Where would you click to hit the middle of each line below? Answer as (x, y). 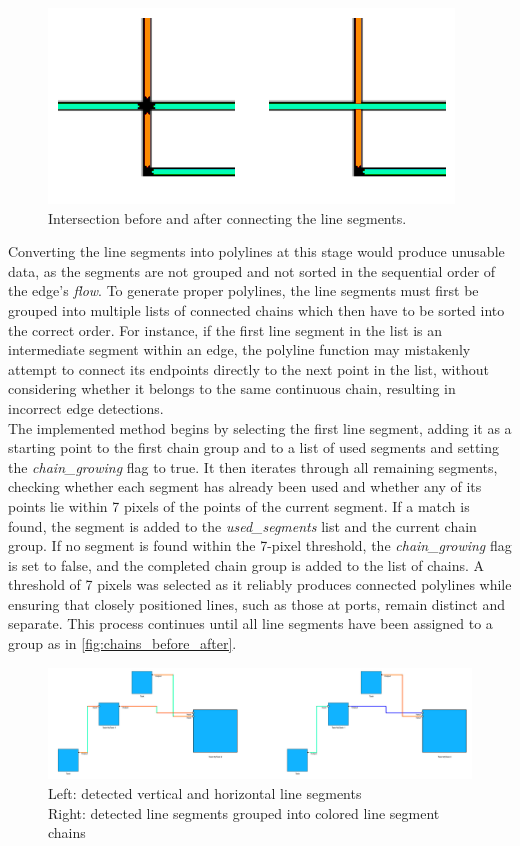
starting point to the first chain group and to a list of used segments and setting (254, 447)
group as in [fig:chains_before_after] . (122, 643)
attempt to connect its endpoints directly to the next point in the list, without (248, 368)
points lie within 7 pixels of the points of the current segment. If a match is (239, 505)
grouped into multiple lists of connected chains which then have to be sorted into (256, 309)
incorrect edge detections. (86, 407)
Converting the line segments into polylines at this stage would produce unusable (256, 251)
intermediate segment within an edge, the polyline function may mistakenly (239, 349)
